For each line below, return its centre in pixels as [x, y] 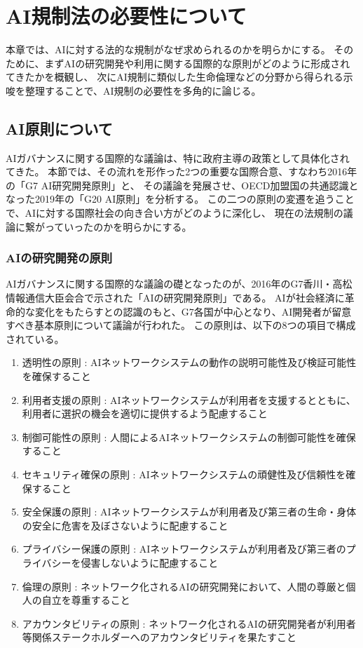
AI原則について [59, 128]
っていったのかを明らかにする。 [118, 226]
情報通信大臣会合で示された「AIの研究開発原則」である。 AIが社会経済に [175, 298]
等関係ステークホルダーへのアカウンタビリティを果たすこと [159, 637]
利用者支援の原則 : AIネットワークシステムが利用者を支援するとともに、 [189, 399]
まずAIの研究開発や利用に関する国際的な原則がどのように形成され [197, 63]
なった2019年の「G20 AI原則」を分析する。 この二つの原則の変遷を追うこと [180, 199]
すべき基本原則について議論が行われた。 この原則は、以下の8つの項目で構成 [181, 325]
